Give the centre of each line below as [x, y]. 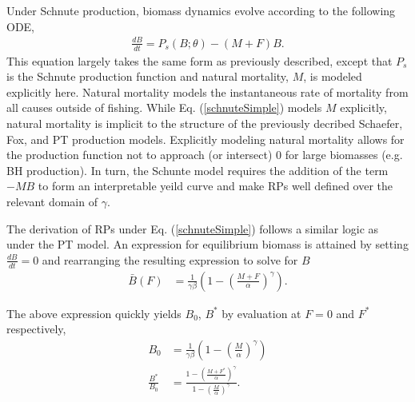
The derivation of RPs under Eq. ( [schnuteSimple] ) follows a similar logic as [193, 228]
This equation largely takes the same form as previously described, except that [200, 60]
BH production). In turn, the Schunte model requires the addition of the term [198, 170]
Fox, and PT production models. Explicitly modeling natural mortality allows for [206, 139]
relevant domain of [52, 201]
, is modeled [333, 76]
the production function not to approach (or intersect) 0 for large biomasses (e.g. [205, 155]
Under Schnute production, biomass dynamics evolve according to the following [201, 10]
